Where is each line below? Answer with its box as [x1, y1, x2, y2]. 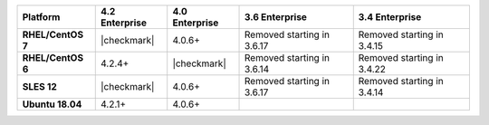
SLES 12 [22, 81, 58, 92]
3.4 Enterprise [358, 11, 422, 23]
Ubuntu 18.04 [22, 98, 82, 111]
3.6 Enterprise [244, 11, 308, 23]
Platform [22, 11, 61, 23]
